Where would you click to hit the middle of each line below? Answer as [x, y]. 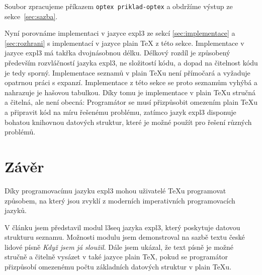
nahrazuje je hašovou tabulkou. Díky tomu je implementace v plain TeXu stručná [130, 92]
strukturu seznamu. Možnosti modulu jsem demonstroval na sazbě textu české [125, 237]
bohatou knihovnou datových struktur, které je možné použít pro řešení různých [128, 122]
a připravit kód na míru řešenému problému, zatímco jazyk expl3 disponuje [120, 112]
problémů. [20, 132]
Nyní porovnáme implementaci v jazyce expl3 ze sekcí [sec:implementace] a [120, 33]
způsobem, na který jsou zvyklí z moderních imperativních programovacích [120, 200]
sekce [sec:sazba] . [31, 16]
